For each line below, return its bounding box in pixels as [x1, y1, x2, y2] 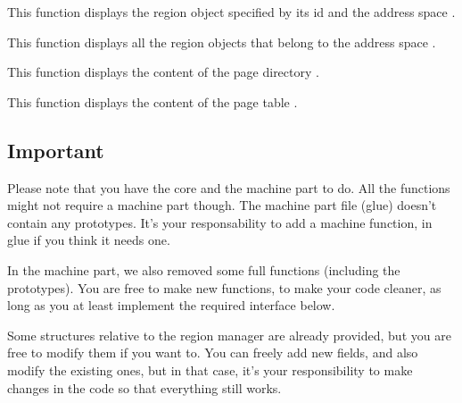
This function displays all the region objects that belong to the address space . [7, 32, 436, 51]
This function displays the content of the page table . [7, 92, 298, 111]
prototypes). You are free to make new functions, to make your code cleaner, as [7, 278, 441, 297]
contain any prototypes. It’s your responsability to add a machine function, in [7, 213, 433, 231]
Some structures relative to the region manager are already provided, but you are [7, 325, 451, 344]
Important [7, 136, 104, 164]
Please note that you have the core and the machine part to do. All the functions [7, 178, 450, 197]
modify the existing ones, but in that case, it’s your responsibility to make [7, 360, 413, 379]
